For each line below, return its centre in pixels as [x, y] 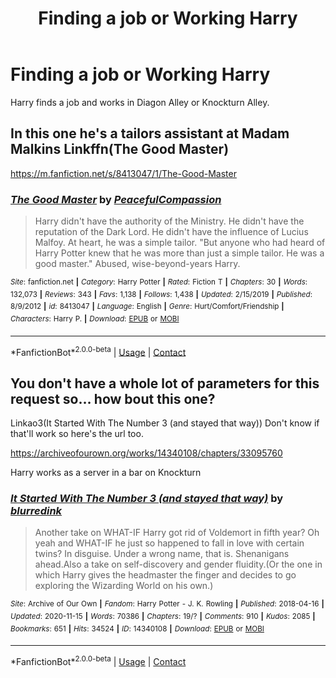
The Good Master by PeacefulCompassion [116, 199]
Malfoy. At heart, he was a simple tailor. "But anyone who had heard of [180, 243]
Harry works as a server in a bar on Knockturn [106, 473]
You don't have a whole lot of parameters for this [165, 383]
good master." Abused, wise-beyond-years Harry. [137, 264]
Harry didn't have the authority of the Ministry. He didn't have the [169, 221]
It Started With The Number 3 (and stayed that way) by [147, 499]
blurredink [36, 511]
